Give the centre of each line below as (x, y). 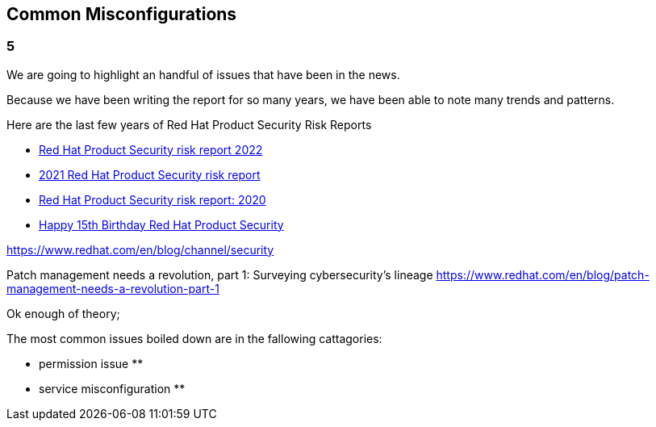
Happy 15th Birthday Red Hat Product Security (161, 224)
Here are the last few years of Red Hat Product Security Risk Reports (189, 124)
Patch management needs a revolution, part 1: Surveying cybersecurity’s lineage (220, 274)
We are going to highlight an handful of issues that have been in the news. (203, 74)
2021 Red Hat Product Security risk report (150, 174)
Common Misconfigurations (122, 14)
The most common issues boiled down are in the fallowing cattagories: (194, 338)
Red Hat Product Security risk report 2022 (151, 149)
